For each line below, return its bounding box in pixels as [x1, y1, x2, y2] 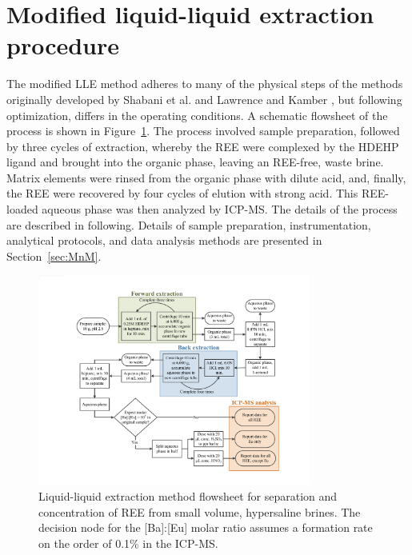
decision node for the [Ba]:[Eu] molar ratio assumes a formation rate [38, 519, 373, 536]
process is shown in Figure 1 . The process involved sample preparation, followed [6, 122, 400, 139]
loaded [6, 201, 38, 218]
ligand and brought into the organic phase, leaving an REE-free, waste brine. [6, 154, 384, 170]
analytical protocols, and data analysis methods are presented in [6, 232, 322, 249]
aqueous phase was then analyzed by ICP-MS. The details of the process [42, 201, 398, 218]
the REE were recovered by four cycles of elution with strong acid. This [6, 185, 358, 202]
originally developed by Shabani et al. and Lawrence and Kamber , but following [6, 90, 402, 107]
